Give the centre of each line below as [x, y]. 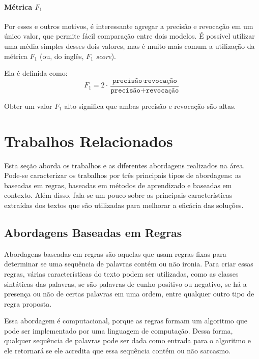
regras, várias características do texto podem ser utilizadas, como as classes [121, 273]
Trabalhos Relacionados [89, 141]
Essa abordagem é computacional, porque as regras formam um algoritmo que [126, 321]
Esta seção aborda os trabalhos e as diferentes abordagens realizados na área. [125, 165]
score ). [106, 56]
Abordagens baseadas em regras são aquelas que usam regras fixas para [115, 253]
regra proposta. [28, 303]
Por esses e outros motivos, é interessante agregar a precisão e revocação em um [129, 26]
